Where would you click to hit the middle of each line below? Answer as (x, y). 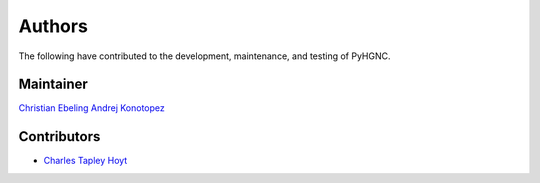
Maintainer (53, 84)
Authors (53, 26)
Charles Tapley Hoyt (85, 161)
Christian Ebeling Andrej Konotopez (91, 108)
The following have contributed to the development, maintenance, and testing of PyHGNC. (204, 56)
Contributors (59, 136)
